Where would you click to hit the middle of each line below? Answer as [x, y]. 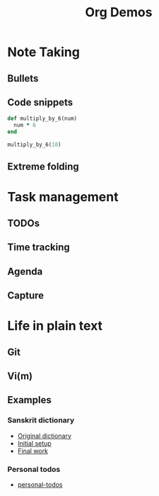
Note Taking [43, 52]
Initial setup [34, 443]
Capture [26, 296]
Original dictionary [45, 436]
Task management [63, 197]
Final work [33, 451]
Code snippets [40, 102]
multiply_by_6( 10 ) [34, 145]
